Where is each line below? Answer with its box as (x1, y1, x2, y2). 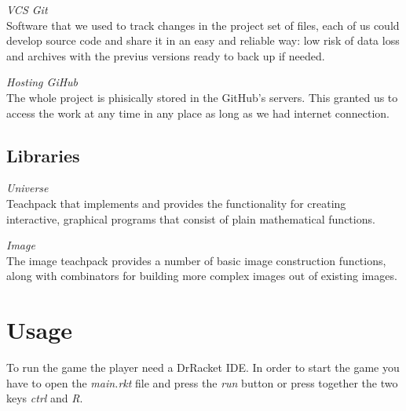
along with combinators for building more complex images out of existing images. (6, 267, 397, 284)
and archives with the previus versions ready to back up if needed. (6, 47, 325, 64)
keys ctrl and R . (6, 390, 83, 406)
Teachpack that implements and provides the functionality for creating (6, 195, 346, 211)
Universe (6, 180, 49, 196)
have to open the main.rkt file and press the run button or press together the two (6, 374, 398, 391)
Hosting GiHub (6, 74, 79, 90)
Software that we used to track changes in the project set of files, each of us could (6, 16, 400, 33)
